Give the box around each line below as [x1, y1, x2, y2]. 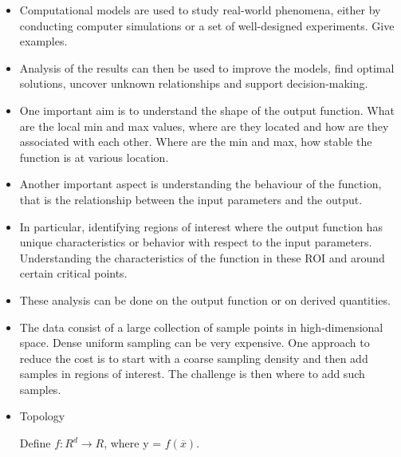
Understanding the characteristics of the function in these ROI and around [19, 249, 385, 266]
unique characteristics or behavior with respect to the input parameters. [19, 234, 372, 250]
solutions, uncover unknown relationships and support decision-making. [19, 75, 368, 92]
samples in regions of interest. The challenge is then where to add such [19, 365, 365, 382]
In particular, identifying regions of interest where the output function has [19, 218, 383, 234]
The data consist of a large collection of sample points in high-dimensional [19, 318, 383, 335]
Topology [19, 408, 65, 424]
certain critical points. [19, 265, 128, 282]
